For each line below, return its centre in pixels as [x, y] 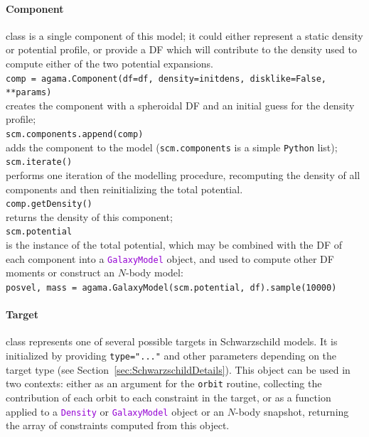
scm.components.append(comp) [75, 135]
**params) [29, 93]
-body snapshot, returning [292, 411]
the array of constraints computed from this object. [118, 425]
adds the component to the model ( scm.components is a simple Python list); [172, 147]
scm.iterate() [39, 162]
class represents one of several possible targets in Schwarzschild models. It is [172, 341]
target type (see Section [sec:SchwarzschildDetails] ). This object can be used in [178, 369]
